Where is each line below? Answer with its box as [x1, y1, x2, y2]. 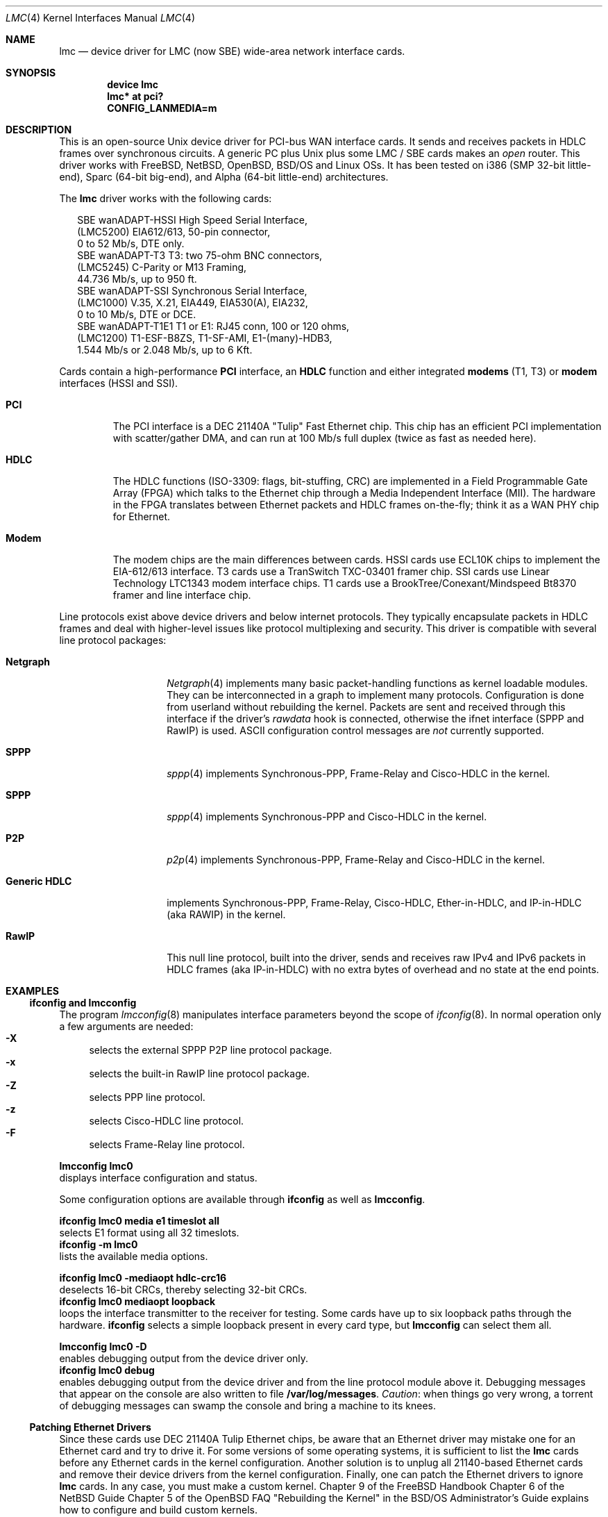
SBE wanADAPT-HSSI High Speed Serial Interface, [77, 214, 307, 226]
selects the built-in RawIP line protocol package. [89, 1068, 310, 1079]
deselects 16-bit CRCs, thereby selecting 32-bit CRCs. [59, 1284, 307, 1295]
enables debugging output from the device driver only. [59, 1352, 309, 1364]
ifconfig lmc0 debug [59, 1364, 155, 1376]
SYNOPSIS [6, 67, 56, 78]
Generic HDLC [6, 875, 72, 887]
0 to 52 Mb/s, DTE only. [77, 238, 185, 249]
